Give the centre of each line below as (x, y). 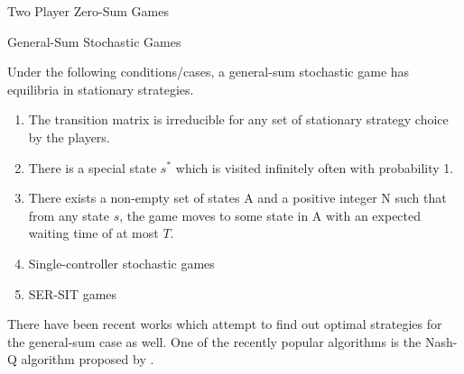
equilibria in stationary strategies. (101, 89)
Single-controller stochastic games (121, 263)
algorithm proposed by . (88, 359)
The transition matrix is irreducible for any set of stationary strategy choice (238, 119)
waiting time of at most (93, 233)
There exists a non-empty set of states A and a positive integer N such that (237, 198)
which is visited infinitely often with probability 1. (315, 167)
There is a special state (93, 167)
